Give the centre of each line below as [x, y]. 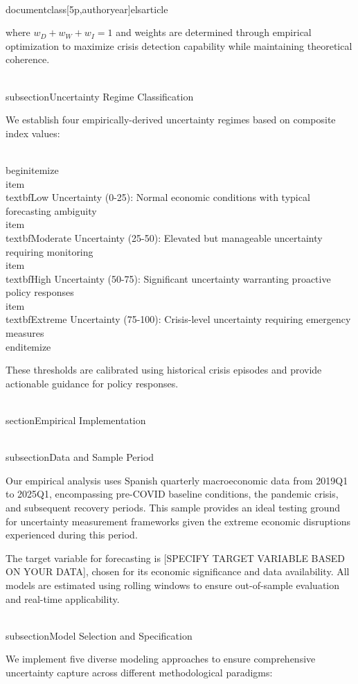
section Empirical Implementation [76, 420]
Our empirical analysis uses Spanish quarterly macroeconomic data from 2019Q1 [177, 480]
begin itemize [32, 169]
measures [25, 333]
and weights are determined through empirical [214, 32]
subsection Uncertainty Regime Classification [100, 96]
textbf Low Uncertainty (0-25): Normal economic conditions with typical [158, 197]
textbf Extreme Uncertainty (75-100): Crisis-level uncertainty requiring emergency [178, 319]
